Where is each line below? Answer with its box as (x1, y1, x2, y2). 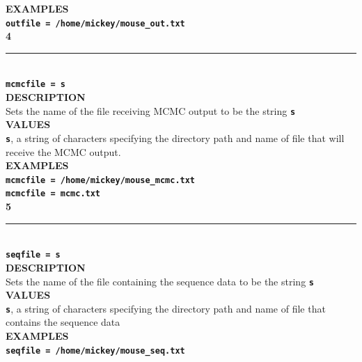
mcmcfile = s (6, 79, 65, 90)
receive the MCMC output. (6, 144, 121, 159)
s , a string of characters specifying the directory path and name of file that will (6, 130, 345, 145)
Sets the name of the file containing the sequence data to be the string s (6, 274, 314, 288)
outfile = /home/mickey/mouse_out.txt (6, 18, 185, 29)
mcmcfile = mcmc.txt (6, 189, 101, 199)
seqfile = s (6, 250, 61, 260)
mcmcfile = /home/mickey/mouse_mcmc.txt (6, 175, 196, 185)
